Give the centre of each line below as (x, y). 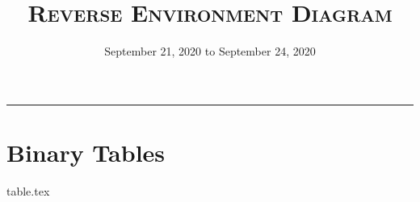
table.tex (28, 190)
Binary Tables (86, 152)
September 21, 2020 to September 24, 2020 (210, 51)
